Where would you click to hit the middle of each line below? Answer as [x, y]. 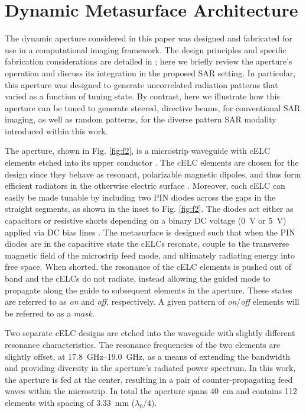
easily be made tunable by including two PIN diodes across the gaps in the [140, 197]
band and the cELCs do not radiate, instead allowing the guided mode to [138, 278]
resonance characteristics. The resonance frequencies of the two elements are [143, 344]
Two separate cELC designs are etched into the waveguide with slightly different [150, 333]
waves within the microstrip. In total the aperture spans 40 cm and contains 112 [151, 391]
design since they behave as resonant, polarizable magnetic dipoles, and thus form [153, 174]
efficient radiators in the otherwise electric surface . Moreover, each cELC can [145, 185]
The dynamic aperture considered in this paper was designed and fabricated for [149, 38]
